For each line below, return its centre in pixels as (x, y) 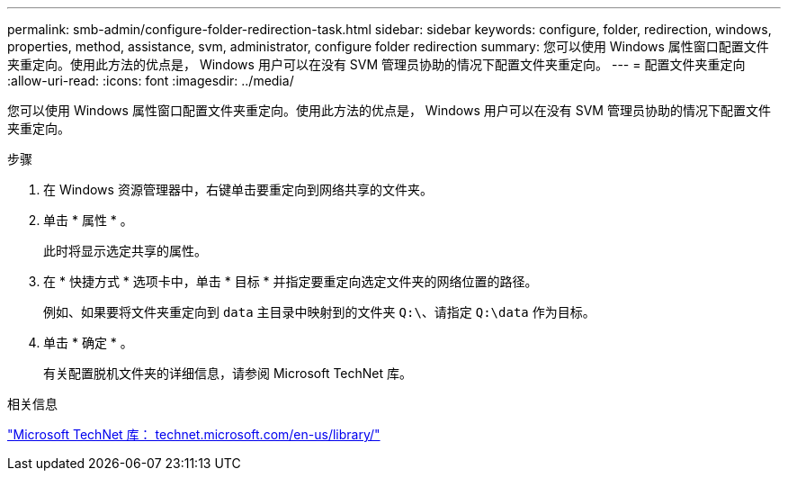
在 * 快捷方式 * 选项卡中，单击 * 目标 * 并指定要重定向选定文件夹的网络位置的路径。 (291, 281)
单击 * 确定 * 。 (88, 343)
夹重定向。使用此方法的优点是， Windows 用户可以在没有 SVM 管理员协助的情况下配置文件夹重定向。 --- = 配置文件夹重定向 (376, 64)
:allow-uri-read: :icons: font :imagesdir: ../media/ (151, 81)
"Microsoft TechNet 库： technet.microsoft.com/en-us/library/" (194, 434)
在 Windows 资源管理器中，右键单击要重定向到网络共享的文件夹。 (238, 189)
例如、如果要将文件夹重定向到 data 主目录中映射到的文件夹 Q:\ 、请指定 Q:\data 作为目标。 (319, 312)
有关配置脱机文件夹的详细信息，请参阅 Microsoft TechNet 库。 (228, 373)
